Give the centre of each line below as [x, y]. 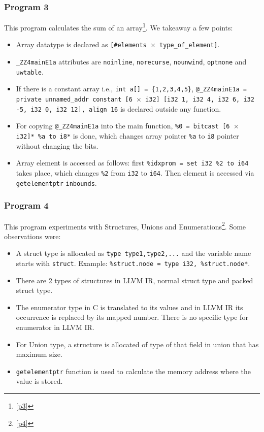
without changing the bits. [57, 145]
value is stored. [39, 381]
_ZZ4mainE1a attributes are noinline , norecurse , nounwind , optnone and [131, 62]
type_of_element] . [189, 44]
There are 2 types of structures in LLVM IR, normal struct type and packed [135, 280]
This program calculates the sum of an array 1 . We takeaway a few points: [119, 27]
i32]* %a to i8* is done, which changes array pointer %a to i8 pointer [127, 136]
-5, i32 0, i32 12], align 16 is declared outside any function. [119, 108]
